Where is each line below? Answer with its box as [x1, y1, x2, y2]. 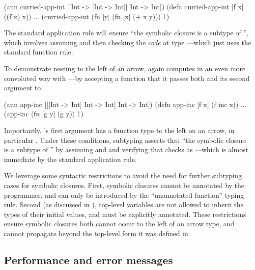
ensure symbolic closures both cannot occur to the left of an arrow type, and [4, 218, 235, 229]
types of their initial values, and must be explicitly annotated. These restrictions [4, 209, 246, 219]
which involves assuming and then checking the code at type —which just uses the [4, 37, 251, 47]
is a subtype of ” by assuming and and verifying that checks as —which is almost [4, 144, 249, 155]
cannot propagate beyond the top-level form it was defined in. [4, 228, 190, 238]
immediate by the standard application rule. [4, 154, 137, 164]
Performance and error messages [4, 252, 173, 267]
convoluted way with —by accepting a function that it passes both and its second [4, 73, 250, 83]
